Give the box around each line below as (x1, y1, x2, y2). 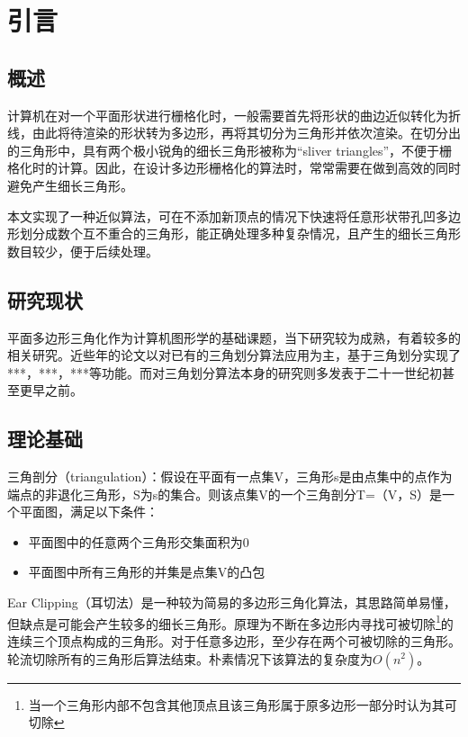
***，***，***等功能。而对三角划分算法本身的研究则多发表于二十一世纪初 (7, 363, 442, 382)
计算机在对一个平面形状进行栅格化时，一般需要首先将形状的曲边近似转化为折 (7, 105, 461, 124)
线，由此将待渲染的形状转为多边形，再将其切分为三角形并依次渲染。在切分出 (7, 123, 461, 142)
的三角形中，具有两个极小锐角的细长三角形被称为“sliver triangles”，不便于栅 (7, 140, 453, 159)
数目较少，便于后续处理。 (7, 241, 158, 260)
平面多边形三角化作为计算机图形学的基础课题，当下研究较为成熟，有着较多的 (7, 328, 461, 346)
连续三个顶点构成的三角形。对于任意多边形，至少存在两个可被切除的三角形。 (7, 631, 461, 650)
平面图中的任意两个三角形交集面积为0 (28, 532, 249, 551)
